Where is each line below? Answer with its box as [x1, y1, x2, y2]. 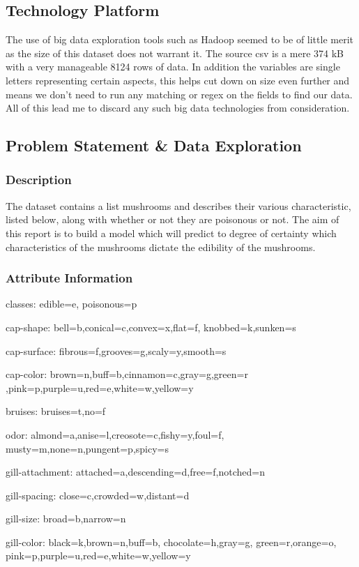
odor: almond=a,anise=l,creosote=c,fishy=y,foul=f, [6, 427, 224, 441]
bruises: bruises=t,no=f [6, 404, 106, 418]
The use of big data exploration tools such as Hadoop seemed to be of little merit [6, 32, 353, 47]
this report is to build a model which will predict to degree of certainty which [6, 225, 337, 240]
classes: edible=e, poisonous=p [6, 296, 137, 311]
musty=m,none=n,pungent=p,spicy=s [6, 441, 169, 455]
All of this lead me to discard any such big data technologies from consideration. [6, 100, 350, 115]
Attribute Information [6, 269, 133, 287]
